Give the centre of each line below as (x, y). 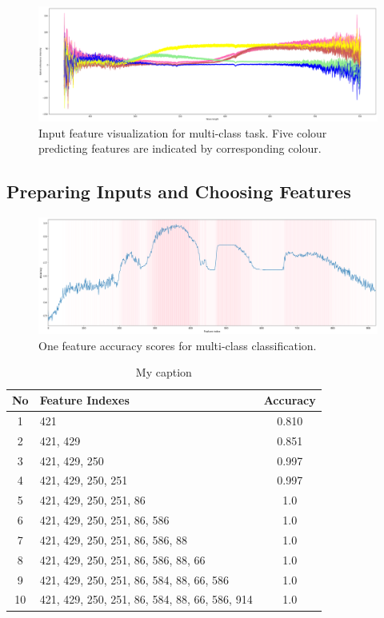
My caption (164, 372)
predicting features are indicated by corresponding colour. (180, 148)
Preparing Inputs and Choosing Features (179, 191)
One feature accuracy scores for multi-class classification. (178, 345)
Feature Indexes (84, 400)
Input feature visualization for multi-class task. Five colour (183, 132)
